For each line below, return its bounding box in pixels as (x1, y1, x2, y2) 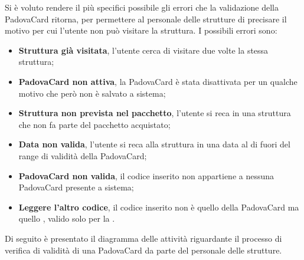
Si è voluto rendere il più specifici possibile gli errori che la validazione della (5, 1, 279, 13)
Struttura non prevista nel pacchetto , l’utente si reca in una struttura (18, 107, 291, 119)
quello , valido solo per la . (18, 212, 115, 225)
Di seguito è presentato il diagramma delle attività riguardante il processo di (5, 232, 282, 244)
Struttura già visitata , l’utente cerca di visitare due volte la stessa (18, 44, 269, 56)
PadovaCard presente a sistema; (18, 181, 134, 193)
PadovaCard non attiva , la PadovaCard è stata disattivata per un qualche (18, 75, 298, 87)
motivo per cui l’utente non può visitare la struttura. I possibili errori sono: (5, 24, 277, 37)
